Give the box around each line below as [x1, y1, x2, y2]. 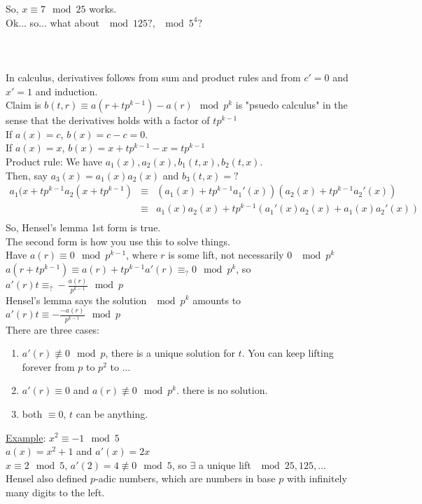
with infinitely [286, 471, 347, 486]
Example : [6, 430, 46, 444]
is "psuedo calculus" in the [235, 97, 348, 112]
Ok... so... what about [6, 15, 99, 29]
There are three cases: [6, 322, 100, 336]
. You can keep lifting [241, 346, 334, 360]
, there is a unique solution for [105, 346, 235, 360]
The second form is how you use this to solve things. [6, 233, 230, 248]
